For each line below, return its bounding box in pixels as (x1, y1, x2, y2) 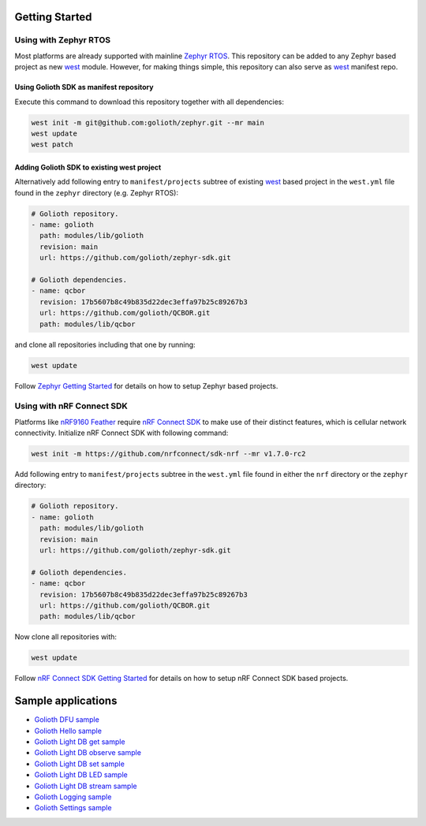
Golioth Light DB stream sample (34, 781, 137, 791)
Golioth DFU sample (34, 715, 100, 724)
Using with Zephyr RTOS (14, 35, 111, 46)
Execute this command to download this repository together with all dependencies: (14, 97, 284, 106)
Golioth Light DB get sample (34, 737, 125, 746)
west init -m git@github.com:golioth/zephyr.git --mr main (31, 118, 264, 127)
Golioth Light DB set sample (34, 759, 125, 768)
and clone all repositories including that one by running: (14, 340, 196, 349)
